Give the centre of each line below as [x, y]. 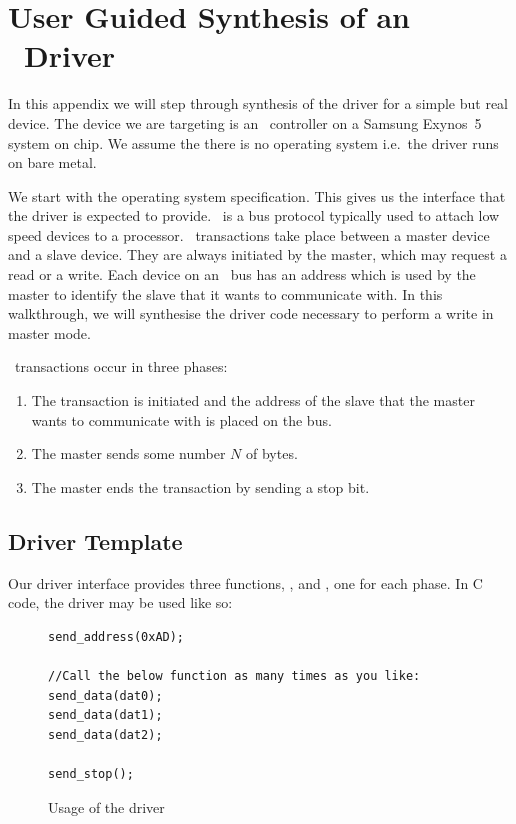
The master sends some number [128, 453]
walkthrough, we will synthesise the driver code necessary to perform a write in [251, 313]
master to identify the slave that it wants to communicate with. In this [225, 293]
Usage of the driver [106, 806]
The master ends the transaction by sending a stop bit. [200, 486]
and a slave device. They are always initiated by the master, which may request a [257, 254]
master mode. [49, 332]
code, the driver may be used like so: [120, 602]
